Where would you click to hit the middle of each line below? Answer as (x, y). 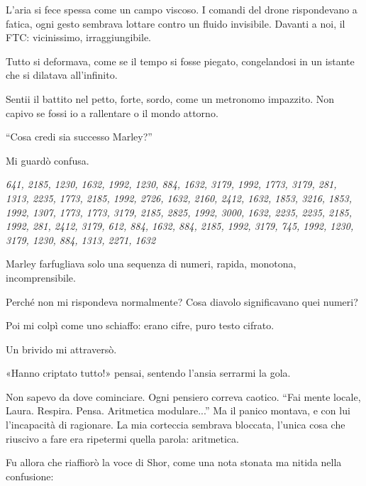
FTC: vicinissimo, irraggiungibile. (79, 37)
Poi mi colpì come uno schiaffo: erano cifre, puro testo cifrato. (140, 325)
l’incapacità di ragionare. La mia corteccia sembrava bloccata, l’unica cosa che (176, 425)
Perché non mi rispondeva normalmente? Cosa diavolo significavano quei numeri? (182, 301)
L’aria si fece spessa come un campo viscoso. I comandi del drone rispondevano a (182, 9)
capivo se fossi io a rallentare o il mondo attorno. (112, 112)
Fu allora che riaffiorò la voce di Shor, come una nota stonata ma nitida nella (174, 462)
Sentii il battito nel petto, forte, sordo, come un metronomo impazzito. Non (170, 98)
